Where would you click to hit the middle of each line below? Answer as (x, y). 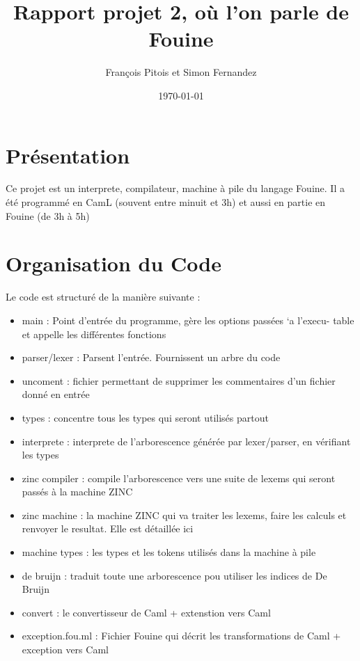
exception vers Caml (65, 650)
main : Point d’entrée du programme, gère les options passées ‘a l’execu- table (188, 320)
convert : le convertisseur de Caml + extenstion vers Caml (146, 612)
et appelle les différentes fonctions (94, 334)
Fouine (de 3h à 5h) (48, 215)
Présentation (68, 155)
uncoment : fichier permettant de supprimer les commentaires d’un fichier (179, 380)
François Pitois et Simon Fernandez (181, 72)
